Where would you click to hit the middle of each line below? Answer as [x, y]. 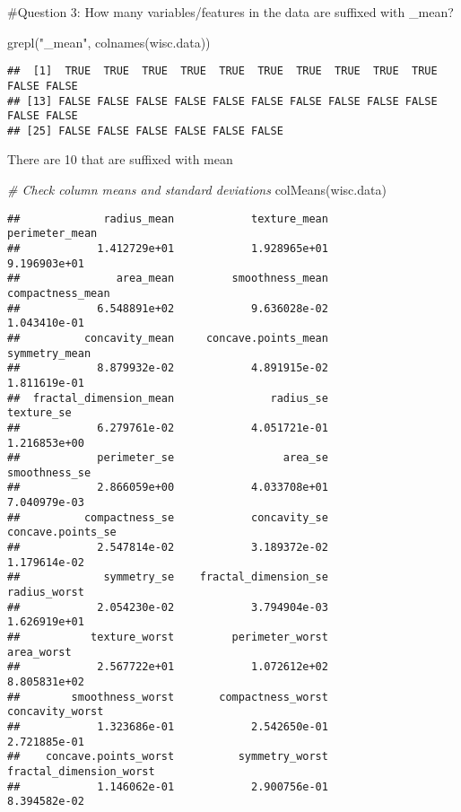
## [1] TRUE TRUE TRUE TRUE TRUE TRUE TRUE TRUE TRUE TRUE [222, 71]
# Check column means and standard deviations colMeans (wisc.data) [197, 190]
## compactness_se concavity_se [168, 517]
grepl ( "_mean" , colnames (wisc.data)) [109, 42]
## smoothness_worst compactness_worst [168, 697]
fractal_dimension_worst [81, 771]
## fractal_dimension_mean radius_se [168, 398]
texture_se [39, 413]
